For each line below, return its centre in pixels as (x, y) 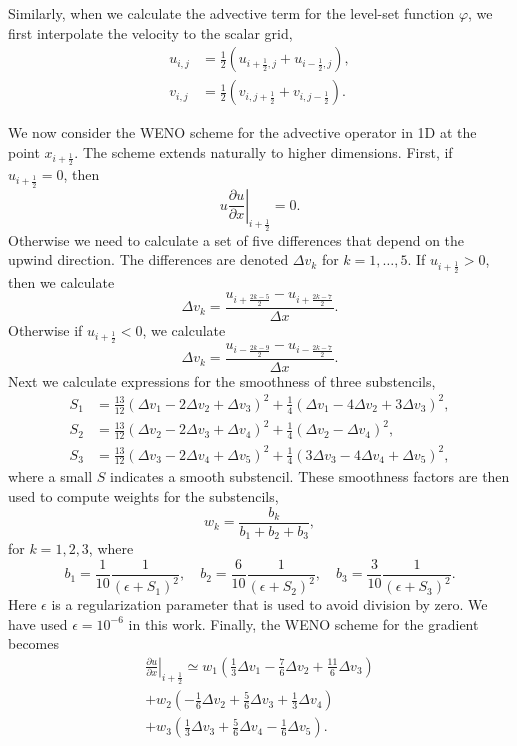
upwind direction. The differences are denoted (148, 259)
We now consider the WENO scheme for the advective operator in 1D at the (242, 132)
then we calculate (61, 281)
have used (38, 623)
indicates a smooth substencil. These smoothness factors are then (310, 476)
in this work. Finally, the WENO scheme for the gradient (303, 623)
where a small (50, 476)
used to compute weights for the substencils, (143, 496)
